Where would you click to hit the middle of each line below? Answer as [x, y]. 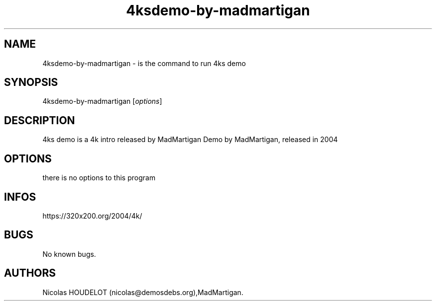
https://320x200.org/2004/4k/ [92, 216]
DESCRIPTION [40, 120]
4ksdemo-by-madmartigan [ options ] [102, 101]
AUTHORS [30, 273]
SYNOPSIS [31, 82]
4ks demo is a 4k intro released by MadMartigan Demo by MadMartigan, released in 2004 [190, 140]
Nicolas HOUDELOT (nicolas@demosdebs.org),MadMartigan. [143, 292]
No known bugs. [69, 254]
